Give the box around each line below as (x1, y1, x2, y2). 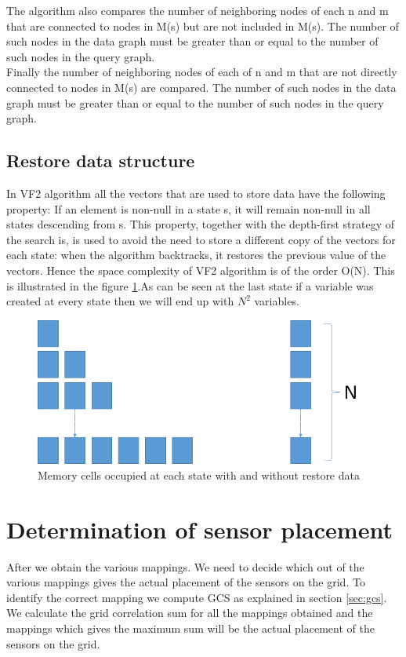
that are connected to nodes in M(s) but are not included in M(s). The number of (6, 17, 399, 34)
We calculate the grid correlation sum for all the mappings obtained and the (6, 604, 373, 621)
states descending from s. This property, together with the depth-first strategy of (6, 216, 395, 232)
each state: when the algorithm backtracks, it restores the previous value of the (6, 246, 386, 263)
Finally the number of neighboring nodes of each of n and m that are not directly (6, 64, 397, 80)
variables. (254, 293, 299, 309)
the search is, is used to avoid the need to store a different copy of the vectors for (6, 231, 396, 247)
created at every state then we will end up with (6, 293, 234, 309)
